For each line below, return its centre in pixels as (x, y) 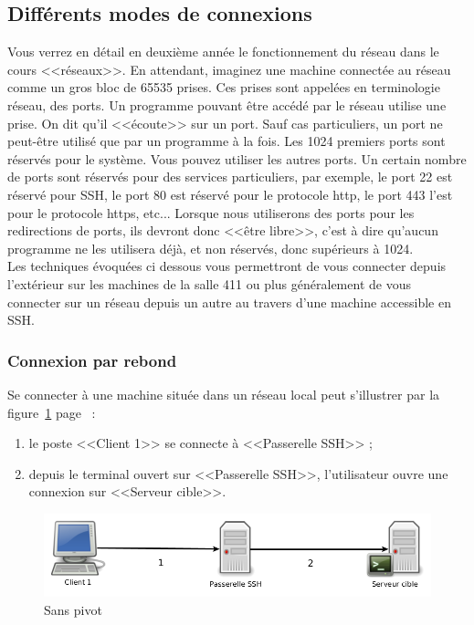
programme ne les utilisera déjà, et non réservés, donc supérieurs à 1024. (211, 248)
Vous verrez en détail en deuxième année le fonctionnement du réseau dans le (223, 52)
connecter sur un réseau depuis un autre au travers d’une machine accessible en (229, 302)
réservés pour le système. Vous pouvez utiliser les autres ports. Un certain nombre (237, 158)
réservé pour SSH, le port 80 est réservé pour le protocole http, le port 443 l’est (230, 194)
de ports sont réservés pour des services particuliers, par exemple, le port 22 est (230, 177)
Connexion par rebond (92, 360)
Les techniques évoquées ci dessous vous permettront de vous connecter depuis (227, 266)
